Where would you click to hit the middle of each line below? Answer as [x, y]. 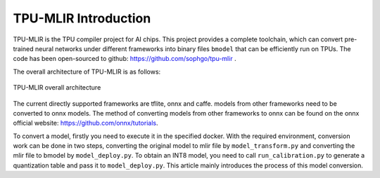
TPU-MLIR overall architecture [57, 88]
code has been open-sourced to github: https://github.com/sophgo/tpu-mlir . [125, 59]
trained [24, 48]
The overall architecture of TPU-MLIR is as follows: [87, 71]
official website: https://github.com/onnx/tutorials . [85, 123]
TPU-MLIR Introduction [82, 18]
